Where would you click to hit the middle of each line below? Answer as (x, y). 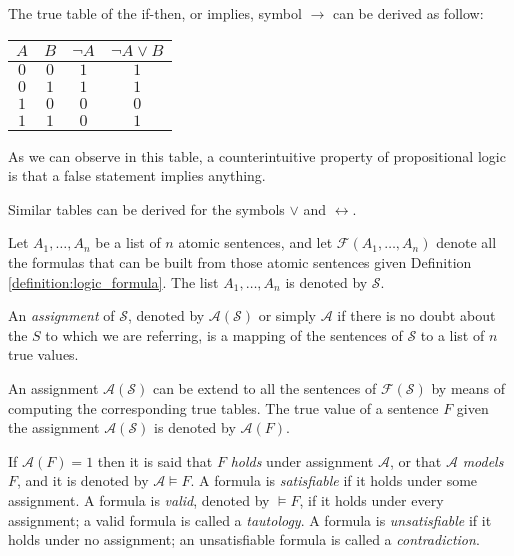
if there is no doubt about (416, 315)
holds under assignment (302, 460)
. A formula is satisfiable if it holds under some (334, 480)
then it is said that (155, 460)
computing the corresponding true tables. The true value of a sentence (223, 407)
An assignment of (61, 315)
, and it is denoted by (83, 480)
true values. (43, 354)
